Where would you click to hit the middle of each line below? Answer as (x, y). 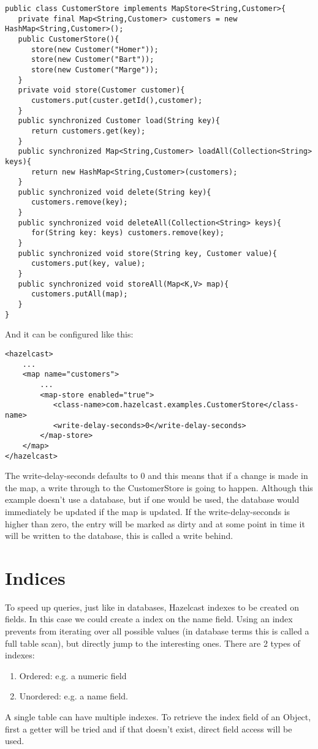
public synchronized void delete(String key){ (115, 192)
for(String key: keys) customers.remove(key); (127, 233)
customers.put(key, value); (88, 264)
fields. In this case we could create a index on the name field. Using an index (149, 619)
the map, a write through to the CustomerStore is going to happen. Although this (159, 487)
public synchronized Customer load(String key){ (119, 121)
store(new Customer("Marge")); (95, 70)
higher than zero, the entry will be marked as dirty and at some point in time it (155, 523)
